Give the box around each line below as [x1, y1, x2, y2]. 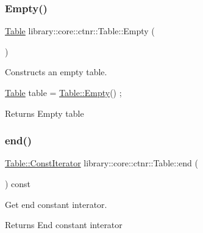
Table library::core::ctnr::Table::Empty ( [5, 24, 155, 37]
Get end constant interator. [5, 198, 107, 210]
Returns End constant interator [5, 218, 123, 231]
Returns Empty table [5, 106, 84, 119]
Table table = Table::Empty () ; [5, 86, 122, 98]
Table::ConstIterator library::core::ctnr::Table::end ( [5, 157, 198, 169]
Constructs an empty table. [5, 65, 107, 78]
